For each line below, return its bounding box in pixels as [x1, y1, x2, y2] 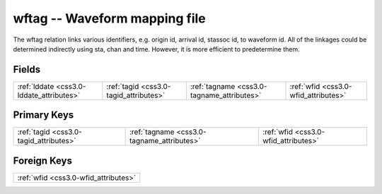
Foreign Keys [13, 154, 72, 166]
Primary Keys [13, 109, 74, 121]
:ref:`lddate [17, 81, 54, 91]
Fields [13, 63, 41, 75]
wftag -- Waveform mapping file [13, 11, 207, 26]
